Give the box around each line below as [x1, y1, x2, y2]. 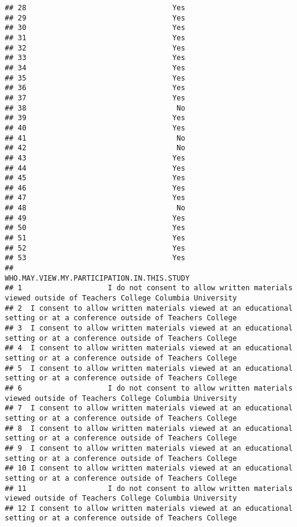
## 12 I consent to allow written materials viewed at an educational [5, 504, 293, 513]
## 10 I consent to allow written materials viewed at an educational [5, 464, 293, 473]
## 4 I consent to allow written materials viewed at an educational [5, 344, 293, 353]
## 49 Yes [5, 213, 185, 222]
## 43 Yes [5, 153, 185, 162]
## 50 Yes [5, 224, 185, 233]
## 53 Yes [5, 254, 185, 263]
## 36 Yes [5, 84, 185, 93]
